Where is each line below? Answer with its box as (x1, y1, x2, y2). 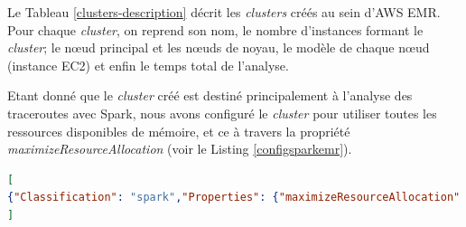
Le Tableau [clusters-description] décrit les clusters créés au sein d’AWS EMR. (7, 3, 441, 21)
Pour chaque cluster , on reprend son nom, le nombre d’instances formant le (7, 20, 424, 39)
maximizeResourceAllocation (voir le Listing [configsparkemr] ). (7, 139, 352, 158)
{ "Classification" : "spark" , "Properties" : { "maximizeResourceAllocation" (7, 191, 461, 204)
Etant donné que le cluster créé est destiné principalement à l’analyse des (7, 86, 413, 105)
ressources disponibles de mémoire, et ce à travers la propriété (7, 121, 350, 140)
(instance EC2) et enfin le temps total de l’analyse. (7, 55, 289, 74)
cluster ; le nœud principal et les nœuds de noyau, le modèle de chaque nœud (7, 38, 430, 57)
